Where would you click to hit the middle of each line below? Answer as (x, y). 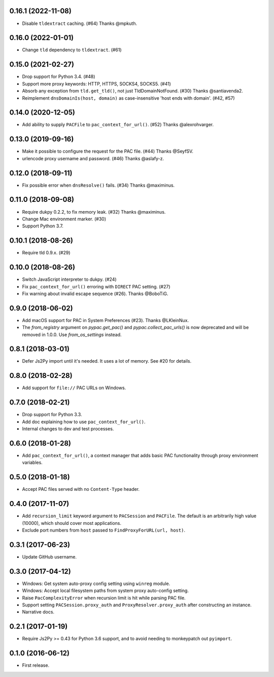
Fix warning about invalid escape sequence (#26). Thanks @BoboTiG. (95, 293)
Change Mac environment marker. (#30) (64, 219)
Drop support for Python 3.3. (52, 415)
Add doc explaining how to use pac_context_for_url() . (84, 422)
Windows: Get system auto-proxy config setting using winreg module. (96, 583)
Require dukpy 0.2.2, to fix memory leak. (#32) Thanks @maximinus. (94, 212)
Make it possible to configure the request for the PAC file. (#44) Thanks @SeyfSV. (108, 151)
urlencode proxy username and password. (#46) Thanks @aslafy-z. (93, 158)
